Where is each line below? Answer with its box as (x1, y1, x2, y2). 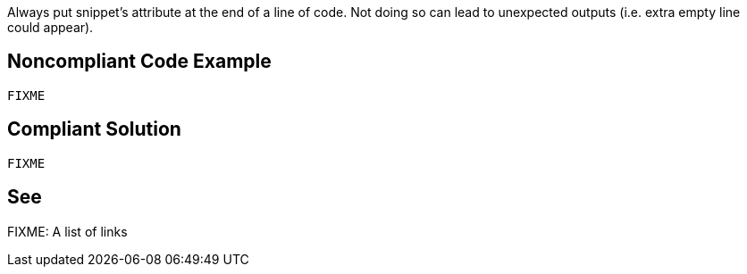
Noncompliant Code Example (7, 50, 272, 73)
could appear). (7, 20, 94, 35)
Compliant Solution (7, 118, 181, 141)
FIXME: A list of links (7, 223, 128, 239)
